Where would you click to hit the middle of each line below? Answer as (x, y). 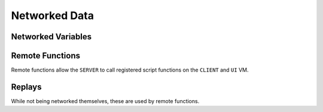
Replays (26, 87)
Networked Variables (51, 37)
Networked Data (52, 15)
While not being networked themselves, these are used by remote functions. (105, 101)
